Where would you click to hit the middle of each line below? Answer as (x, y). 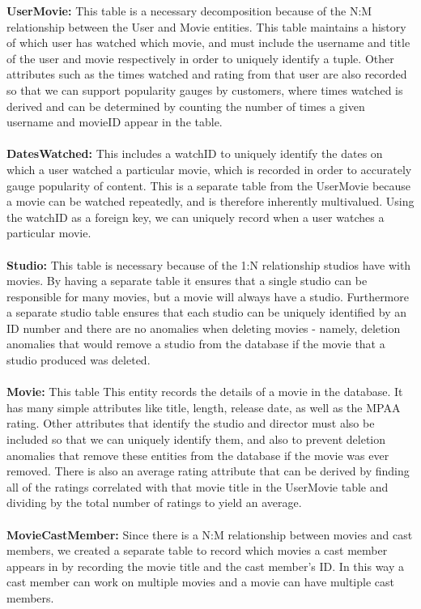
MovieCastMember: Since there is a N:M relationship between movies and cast (210, 534)
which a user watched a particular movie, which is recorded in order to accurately (209, 169)
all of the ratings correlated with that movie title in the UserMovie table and (198, 486)
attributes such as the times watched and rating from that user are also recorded (207, 74)
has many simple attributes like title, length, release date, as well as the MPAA (204, 407)
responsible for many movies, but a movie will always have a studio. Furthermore (208, 296)
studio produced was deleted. (79, 360)
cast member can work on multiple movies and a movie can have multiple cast (200, 582)
